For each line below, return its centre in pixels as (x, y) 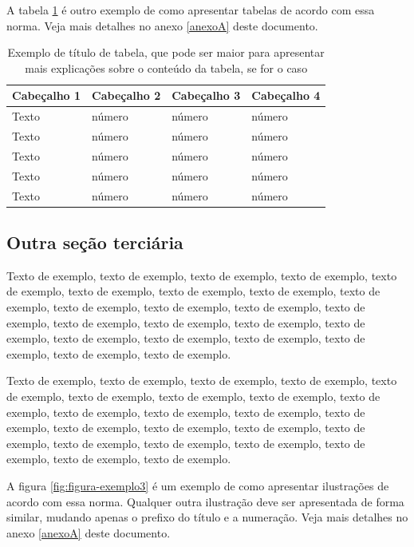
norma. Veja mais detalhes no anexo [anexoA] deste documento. (162, 25)
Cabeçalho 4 (286, 95)
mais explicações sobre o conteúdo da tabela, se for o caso (166, 67)
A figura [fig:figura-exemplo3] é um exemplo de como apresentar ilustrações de (198, 486)
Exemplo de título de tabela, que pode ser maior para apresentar (166, 52)
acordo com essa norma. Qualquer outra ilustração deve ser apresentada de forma (205, 501)
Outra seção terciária (95, 242)
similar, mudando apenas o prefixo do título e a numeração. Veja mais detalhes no (207, 517)
